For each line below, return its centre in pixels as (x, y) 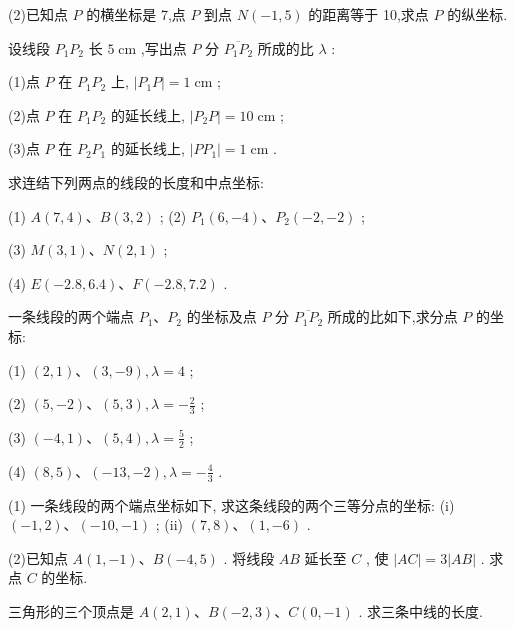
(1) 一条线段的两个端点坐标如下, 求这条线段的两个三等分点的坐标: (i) (231, 504)
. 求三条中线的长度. (420, 610)
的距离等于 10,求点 (368, 14)
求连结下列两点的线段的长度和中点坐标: (136, 181)
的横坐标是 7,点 (136, 14)
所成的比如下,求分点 (392, 316)
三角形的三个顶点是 (71, 610)
